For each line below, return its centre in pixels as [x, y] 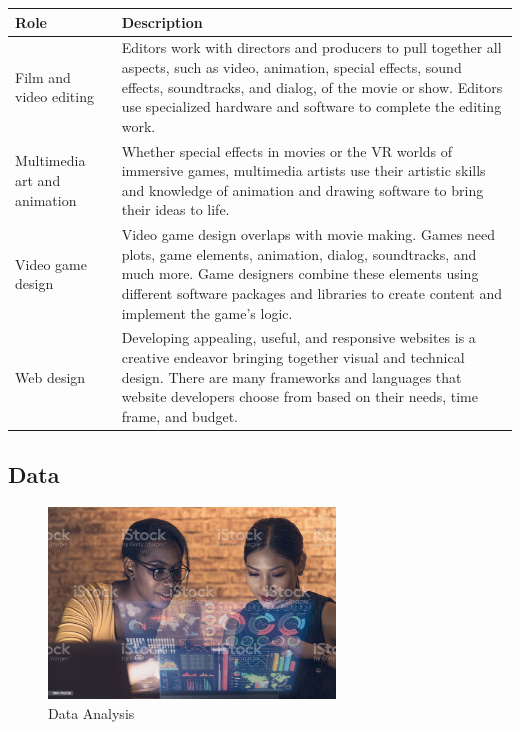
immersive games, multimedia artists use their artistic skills [303, 170]
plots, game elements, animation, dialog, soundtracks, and [299, 253]
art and [38, 179]
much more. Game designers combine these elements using [300, 273]
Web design [50, 376]
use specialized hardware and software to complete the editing [311, 106]
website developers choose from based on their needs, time [299, 396]
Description [162, 21]
